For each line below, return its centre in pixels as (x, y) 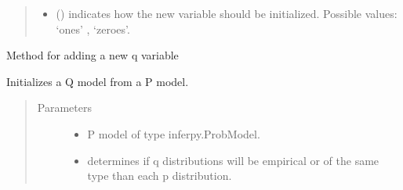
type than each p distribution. (160, 176)
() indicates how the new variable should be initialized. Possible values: (227, 13)
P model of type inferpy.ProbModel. (174, 133)
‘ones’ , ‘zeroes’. (93, 29)
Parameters (64, 108)
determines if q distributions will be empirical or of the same (233, 160)
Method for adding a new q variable (93, 55)
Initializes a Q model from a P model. (98, 81)
